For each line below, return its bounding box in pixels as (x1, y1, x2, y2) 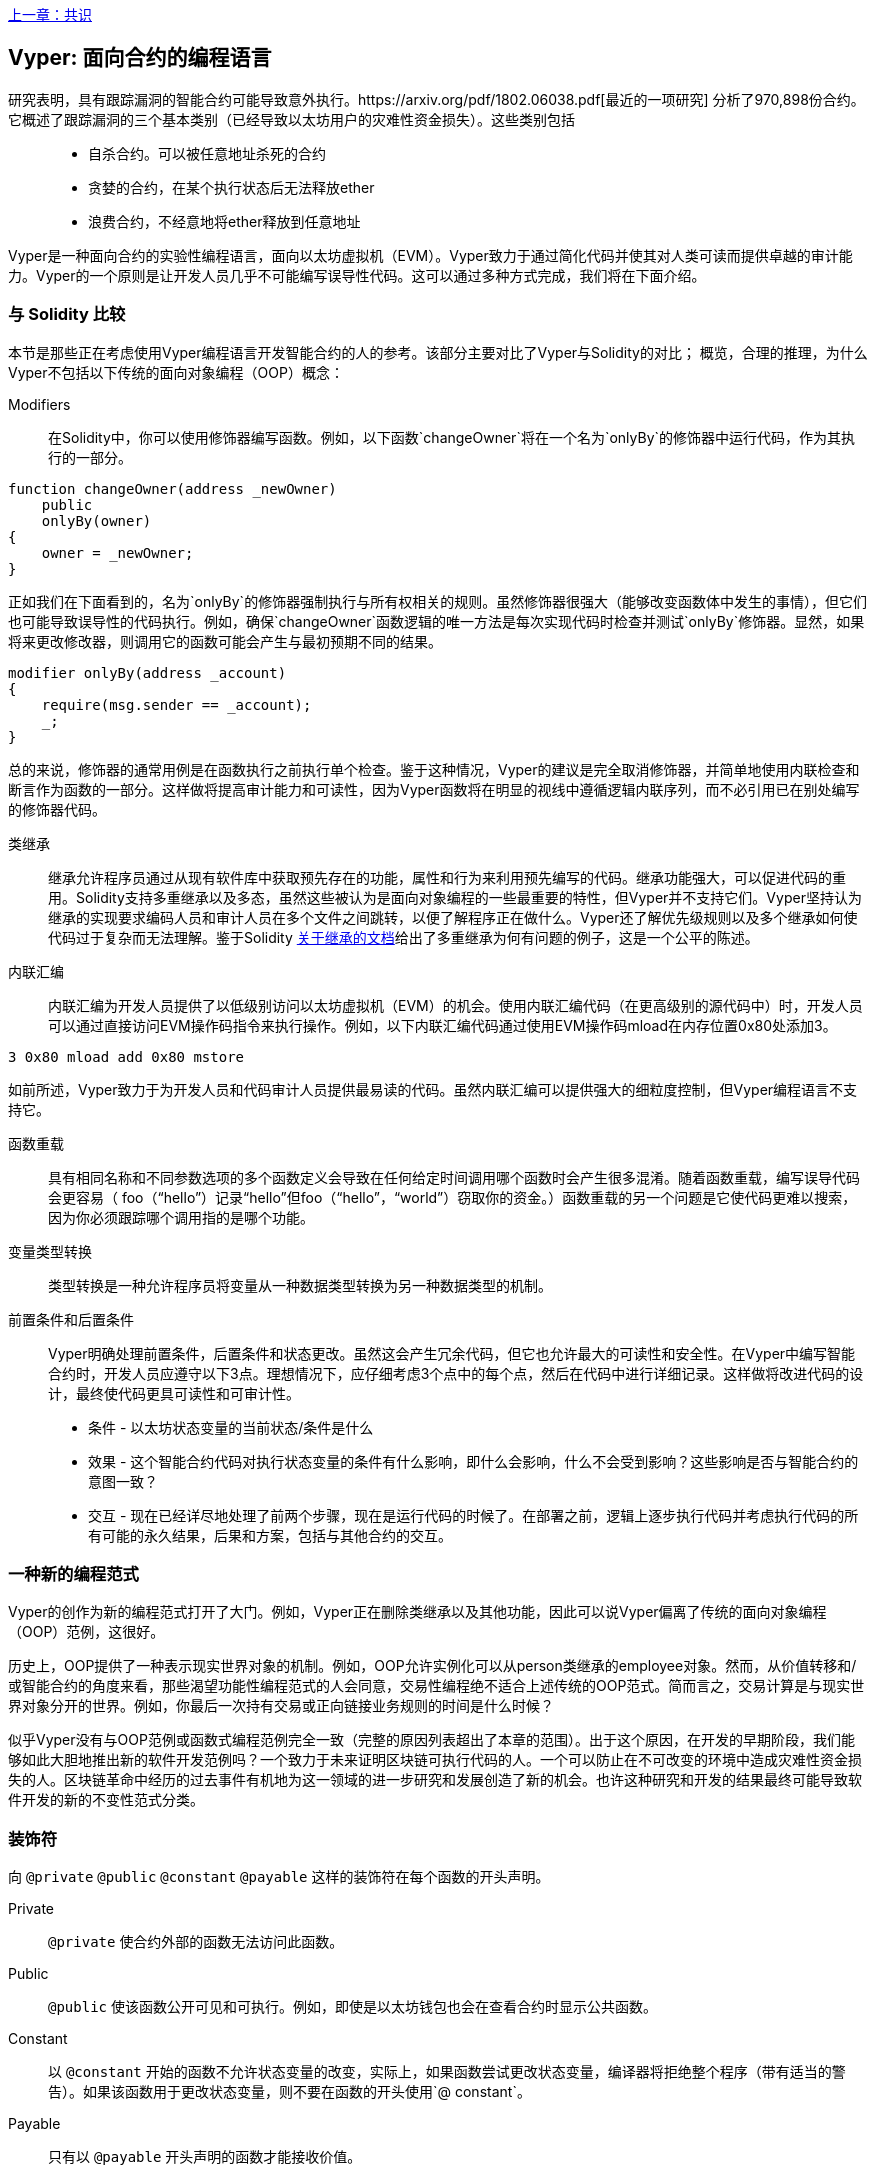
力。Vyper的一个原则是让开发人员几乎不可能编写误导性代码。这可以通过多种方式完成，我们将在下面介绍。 (8, 266, 706, 284)
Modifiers (8, 395, 71, 413)
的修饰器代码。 (8, 800, 106, 818)
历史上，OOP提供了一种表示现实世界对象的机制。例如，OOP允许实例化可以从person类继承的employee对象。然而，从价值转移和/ (8, 1657, 857, 1675)
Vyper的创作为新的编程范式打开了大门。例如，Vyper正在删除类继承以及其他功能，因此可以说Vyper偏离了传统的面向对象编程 (8, 1603, 827, 1621)
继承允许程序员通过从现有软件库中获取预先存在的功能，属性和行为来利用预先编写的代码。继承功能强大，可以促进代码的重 (48, 868, 846, 886)
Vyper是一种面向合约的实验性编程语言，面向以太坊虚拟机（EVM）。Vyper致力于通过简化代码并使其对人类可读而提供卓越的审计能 (8, 246, 853, 264)
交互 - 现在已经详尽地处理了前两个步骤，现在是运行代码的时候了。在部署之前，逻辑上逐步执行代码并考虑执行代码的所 (88, 1506, 859, 1524)
